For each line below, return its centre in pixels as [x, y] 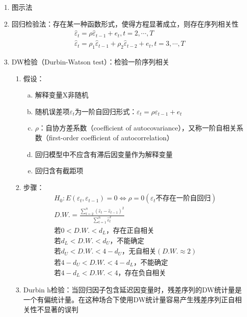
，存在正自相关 [130, 231]
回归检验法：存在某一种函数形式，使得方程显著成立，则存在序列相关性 [125, 23]
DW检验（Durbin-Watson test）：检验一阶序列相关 [90, 61]
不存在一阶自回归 [183, 199]
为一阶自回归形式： [106, 111]
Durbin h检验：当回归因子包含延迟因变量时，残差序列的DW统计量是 [133, 290]
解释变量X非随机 [62, 95]
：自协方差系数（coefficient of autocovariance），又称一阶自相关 [137, 128]
